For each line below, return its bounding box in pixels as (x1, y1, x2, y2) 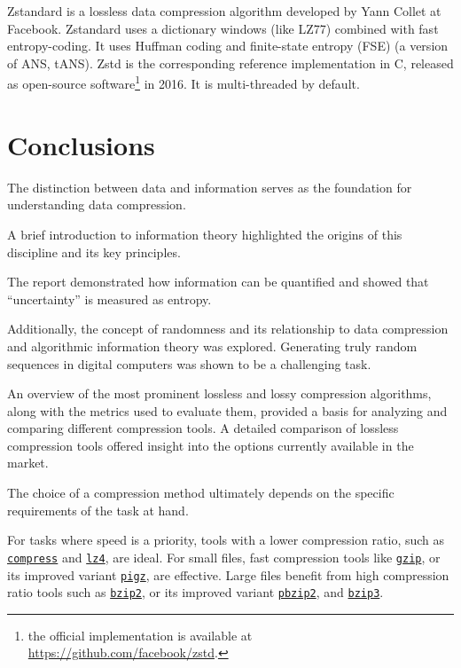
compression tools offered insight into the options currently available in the (7, 436, 414, 454)
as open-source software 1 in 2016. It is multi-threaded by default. (7, 72, 360, 93)
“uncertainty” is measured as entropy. (7, 289, 212, 308)
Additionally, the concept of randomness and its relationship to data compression (7, 319, 449, 338)
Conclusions (7, 126, 155, 162)
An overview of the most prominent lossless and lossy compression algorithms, (7, 384, 432, 403)
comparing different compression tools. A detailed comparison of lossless (7, 419, 399, 437)
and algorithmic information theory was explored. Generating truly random (7, 336, 418, 355)
